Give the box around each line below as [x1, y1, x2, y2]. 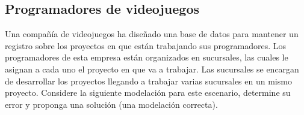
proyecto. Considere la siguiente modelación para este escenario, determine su [5, 86, 291, 99]
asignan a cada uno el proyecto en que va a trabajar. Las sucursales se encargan [5, 62, 299, 75]
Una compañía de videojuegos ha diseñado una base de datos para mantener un [5, 28, 299, 40]
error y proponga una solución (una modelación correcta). [5, 98, 218, 110]
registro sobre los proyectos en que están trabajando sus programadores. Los [5, 39, 287, 52]
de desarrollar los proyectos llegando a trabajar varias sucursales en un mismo [5, 74, 292, 87]
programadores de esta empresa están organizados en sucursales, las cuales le [5, 51, 288, 63]
